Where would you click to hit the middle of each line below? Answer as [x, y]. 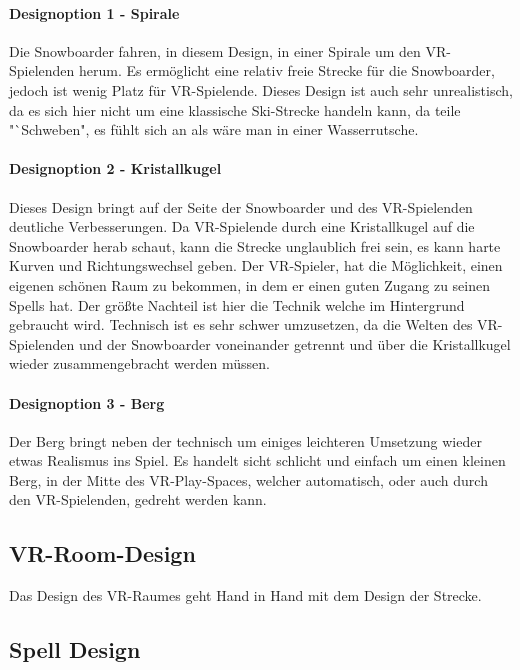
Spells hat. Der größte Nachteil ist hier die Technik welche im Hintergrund [237, 304]
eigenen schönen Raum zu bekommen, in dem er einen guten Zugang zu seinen [250, 284]
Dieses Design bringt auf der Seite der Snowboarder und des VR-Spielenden [241, 206]
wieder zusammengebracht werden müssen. [139, 363]
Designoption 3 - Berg [87, 402]
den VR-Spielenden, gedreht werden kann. [138, 499]
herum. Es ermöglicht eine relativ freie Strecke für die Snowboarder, [287, 70]
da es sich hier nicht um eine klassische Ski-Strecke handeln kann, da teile [235, 109]
